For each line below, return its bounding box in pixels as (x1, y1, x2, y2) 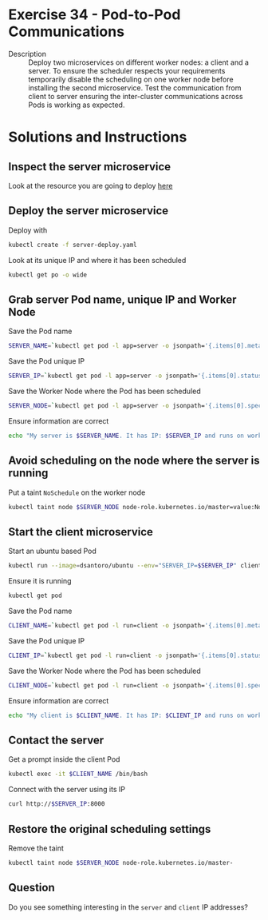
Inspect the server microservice (8, 160, 171, 173)
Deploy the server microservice (8, 204, 169, 217)
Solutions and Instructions (8, 128, 187, 146)
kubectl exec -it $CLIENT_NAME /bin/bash (8, 770, 148, 779)
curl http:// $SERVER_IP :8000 (8, 800, 105, 808)
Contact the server (8, 733, 104, 747)
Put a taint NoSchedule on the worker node (8, 488, 146, 497)
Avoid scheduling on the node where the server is (8, 454, 260, 468)
